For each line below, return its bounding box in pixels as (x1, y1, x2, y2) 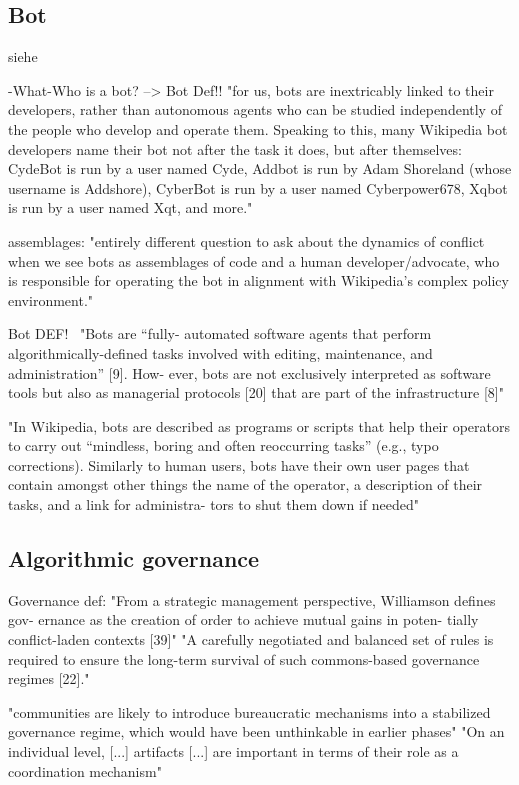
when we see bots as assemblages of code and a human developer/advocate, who (8, 250, 500, 271)
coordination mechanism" (8, 760, 162, 781)
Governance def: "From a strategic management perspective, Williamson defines (8, 589, 496, 610)
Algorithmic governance (8, 543, 260, 574)
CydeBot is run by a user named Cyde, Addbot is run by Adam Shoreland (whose (8, 158, 512, 179)
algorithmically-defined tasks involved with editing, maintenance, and (8, 342, 433, 363)
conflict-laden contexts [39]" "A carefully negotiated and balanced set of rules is (8, 629, 494, 650)
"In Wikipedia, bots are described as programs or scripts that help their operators (8, 415, 510, 436)
